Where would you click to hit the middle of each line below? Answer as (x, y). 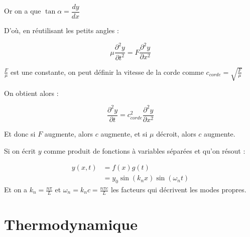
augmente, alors (69, 133)
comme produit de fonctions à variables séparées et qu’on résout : (145, 150)
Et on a (16, 190)
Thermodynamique (71, 224)
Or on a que (23, 11)
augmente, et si (124, 133)
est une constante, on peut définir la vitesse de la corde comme (107, 72)
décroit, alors (176, 133)
